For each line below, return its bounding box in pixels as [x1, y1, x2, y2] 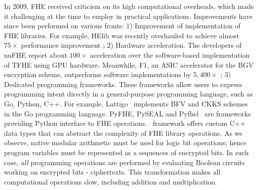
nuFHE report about [4, 49, 67, 60]
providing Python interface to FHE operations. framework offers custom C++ [4, 118, 246, 128]
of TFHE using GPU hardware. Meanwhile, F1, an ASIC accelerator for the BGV [4, 59, 254, 70]
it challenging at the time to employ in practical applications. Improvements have [4, 10, 253, 21]
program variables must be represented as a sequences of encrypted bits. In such [4, 147, 249, 157]
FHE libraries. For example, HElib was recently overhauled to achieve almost [4, 30, 240, 40]
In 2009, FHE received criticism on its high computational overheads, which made [4, 1, 254, 11]
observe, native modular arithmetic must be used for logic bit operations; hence [4, 137, 247, 148]
